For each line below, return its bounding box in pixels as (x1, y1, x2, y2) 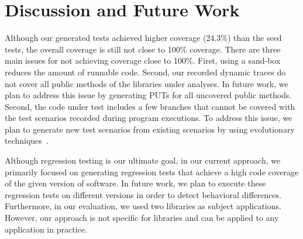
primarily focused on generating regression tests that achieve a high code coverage (5, 165, 299, 178)
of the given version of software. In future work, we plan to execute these (5, 177, 266, 189)
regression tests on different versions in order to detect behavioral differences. (5, 188, 281, 200)
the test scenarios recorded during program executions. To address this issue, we (5, 112, 292, 124)
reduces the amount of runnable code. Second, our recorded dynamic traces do (5, 65, 286, 78)
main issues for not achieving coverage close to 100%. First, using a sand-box (5, 54, 281, 67)
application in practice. (5, 223, 87, 235)
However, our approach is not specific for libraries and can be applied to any (5, 212, 279, 224)
